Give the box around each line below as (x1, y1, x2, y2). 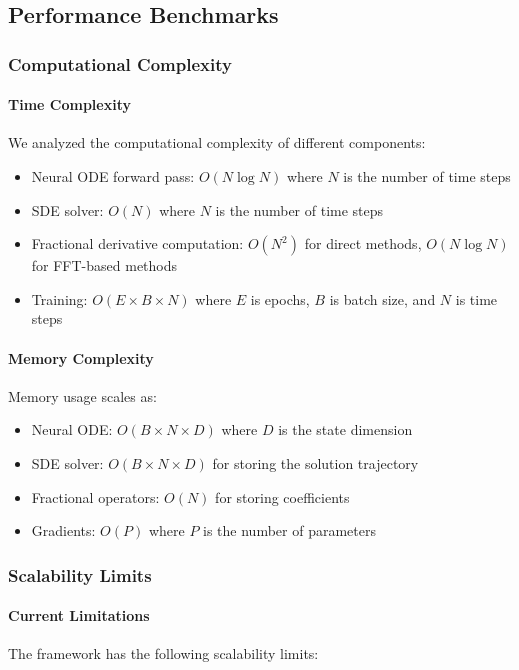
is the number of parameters (203, 520, 376, 541)
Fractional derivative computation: (31, 233, 244, 254)
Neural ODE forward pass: (31, 166, 195, 187)
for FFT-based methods (31, 255, 178, 276)
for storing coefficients (215, 486, 350, 507)
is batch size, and (329, 288, 436, 309)
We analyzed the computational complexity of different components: (8, 132, 426, 153)
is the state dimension (278, 419, 413, 440)
